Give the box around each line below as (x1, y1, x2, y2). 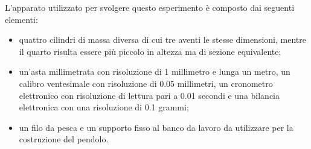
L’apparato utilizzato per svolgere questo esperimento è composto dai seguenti (5, 1, 295, 13)
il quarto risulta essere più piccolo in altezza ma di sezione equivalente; (19, 45, 281, 57)
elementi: (5, 13, 38, 25)
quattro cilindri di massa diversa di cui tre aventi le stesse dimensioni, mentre (19, 33, 306, 46)
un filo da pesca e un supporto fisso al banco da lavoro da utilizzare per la (19, 121, 293, 133)
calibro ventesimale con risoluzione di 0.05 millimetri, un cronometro (19, 77, 273, 89)
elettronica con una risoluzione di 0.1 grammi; (19, 101, 189, 113)
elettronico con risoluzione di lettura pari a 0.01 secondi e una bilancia (19, 89, 280, 101)
